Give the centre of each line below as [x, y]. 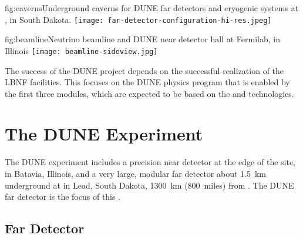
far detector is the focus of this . [63, 197]
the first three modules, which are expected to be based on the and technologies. [149, 93]
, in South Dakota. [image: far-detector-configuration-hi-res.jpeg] [138, 19]
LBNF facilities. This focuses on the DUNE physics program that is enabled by [147, 82]
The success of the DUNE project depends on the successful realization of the [144, 70]
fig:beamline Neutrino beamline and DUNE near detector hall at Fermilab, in [143, 39]
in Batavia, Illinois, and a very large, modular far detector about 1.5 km [136, 173]
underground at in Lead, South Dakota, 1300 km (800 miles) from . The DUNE [149, 185]
